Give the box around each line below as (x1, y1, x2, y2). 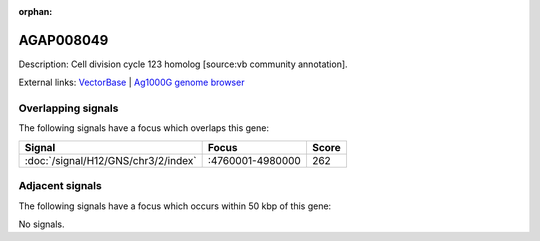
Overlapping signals (18, 101, 119, 115)
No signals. (18, 218, 65, 230)
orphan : (18, 6, 53, 17)
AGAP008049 (18, 31, 109, 49)
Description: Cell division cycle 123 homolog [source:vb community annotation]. (18, 58, 349, 70)
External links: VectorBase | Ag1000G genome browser (18, 76, 245, 89)
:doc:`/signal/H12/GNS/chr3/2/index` (24, 153, 197, 167)
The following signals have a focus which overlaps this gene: (18, 122, 270, 134)
